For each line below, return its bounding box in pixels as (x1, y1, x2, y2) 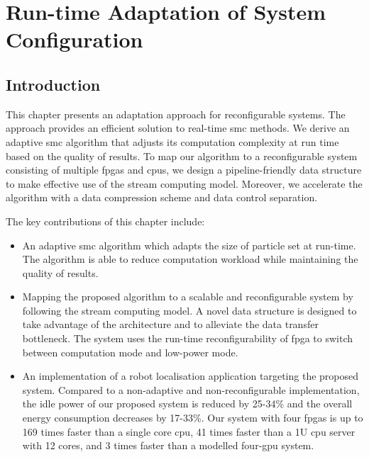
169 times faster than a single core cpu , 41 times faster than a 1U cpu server (22, 424, 356, 439)
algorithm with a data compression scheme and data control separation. (6, 190, 318, 205)
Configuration (6, 25, 143, 54)
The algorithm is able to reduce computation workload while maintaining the (22, 252, 358, 266)
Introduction (6, 73, 101, 95)
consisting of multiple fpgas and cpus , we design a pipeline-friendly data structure (6, 162, 362, 177)
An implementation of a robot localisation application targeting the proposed (22, 368, 359, 383)
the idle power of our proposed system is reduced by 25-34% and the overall (22, 396, 353, 411)
